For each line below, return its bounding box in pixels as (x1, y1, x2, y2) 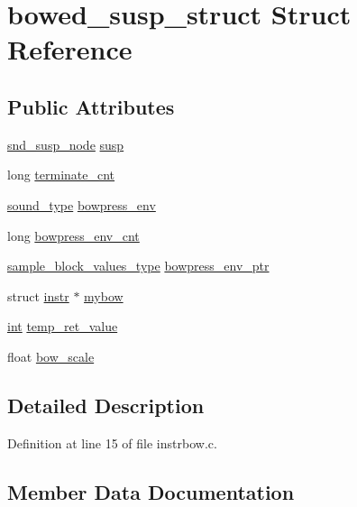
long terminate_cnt (7, 165, 115, 184)
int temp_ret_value (7, 317, 118, 336)
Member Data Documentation (7, 477, 295, 505)
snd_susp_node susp (7, 134, 124, 153)
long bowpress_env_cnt (7, 226, 140, 244)
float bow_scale (7, 346, 95, 365)
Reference (7, 31, 133, 68)
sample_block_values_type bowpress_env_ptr (7, 256, 270, 275)
